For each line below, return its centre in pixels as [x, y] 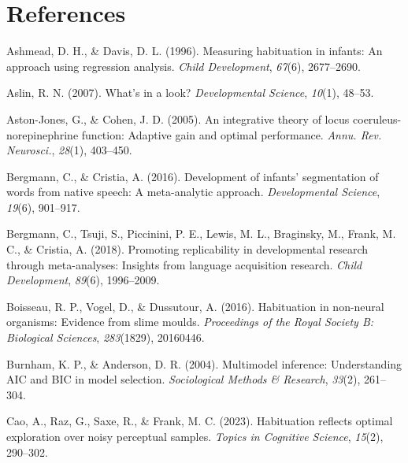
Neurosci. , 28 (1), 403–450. [69, 150]
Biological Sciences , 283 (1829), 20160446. [106, 337]
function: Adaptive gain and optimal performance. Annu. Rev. [232, 134]
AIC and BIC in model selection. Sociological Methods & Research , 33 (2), [184, 379]
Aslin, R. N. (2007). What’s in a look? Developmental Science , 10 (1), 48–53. [190, 93]
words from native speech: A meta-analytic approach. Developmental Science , [193, 192]
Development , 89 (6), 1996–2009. [83, 280]
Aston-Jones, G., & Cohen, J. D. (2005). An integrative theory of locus [178, 119]
